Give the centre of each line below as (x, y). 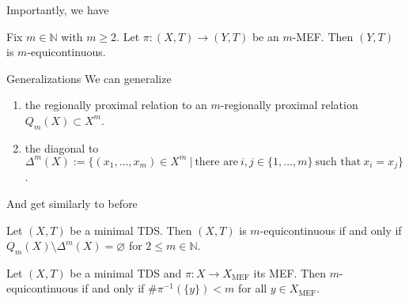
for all (252, 288)
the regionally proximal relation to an (116, 105)
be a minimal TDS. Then (131, 230)
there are (216, 162)
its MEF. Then (290, 272)
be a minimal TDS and (126, 272)
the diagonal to (62, 147)
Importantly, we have (58, 9)
